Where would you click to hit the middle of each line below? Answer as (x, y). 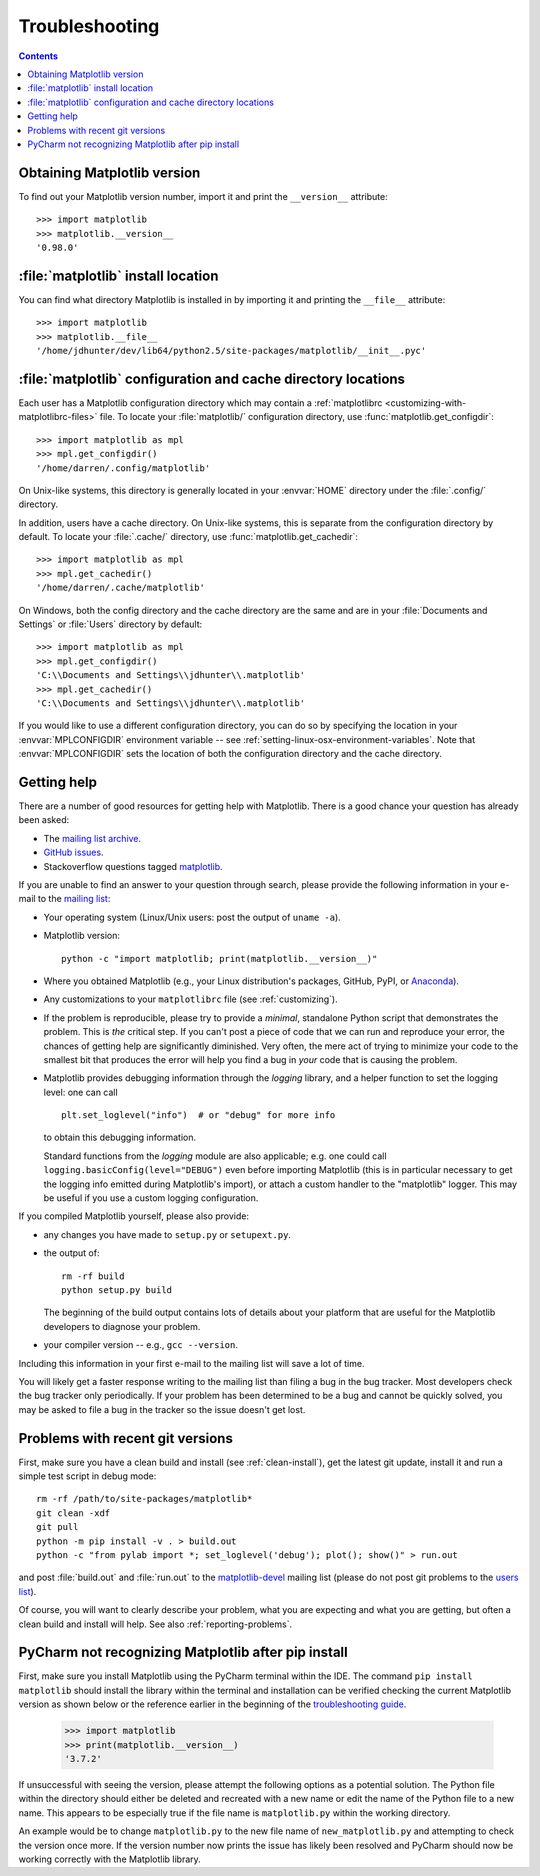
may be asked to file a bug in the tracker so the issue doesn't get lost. (162, 1409)
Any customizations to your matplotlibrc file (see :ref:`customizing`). (191, 999)
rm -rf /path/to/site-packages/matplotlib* (144, 1499)
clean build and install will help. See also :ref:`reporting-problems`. (155, 1624)
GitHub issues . (73, 852)
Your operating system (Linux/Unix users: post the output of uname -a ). (192, 917)
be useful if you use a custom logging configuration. (151, 1198)
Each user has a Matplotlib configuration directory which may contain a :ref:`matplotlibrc (200, 402)
